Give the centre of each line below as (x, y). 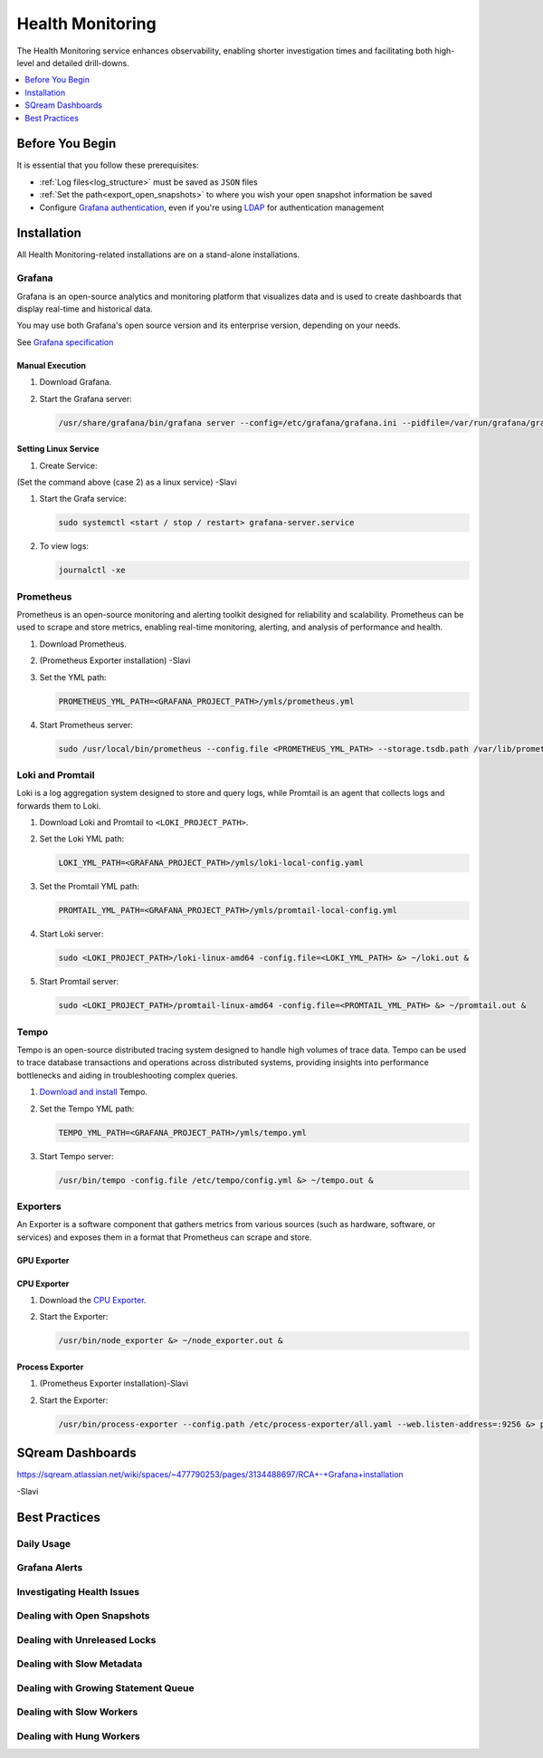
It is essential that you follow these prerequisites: (108, 165)
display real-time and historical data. (85, 309)
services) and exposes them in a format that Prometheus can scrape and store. (164, 1237)
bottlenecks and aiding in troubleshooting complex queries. (128, 1075)
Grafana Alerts (50, 1568)
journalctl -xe (92, 570)
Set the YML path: (73, 677)
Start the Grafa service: (83, 499)
